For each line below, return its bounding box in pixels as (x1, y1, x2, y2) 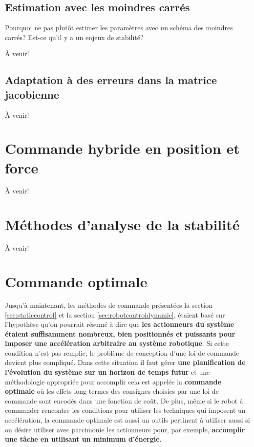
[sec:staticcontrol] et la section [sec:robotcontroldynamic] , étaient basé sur (5, 309, 225, 319)
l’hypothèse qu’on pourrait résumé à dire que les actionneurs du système (5, 319, 234, 329)
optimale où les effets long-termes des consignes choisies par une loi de (5, 386, 219, 396)
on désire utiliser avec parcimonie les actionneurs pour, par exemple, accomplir (5, 424, 245, 434)
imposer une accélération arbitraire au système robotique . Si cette (5, 338, 229, 348)
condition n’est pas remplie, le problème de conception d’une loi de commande (5, 347, 239, 358)
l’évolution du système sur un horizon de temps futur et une (5, 367, 210, 377)
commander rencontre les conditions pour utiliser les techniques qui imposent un (5, 405, 246, 415)
